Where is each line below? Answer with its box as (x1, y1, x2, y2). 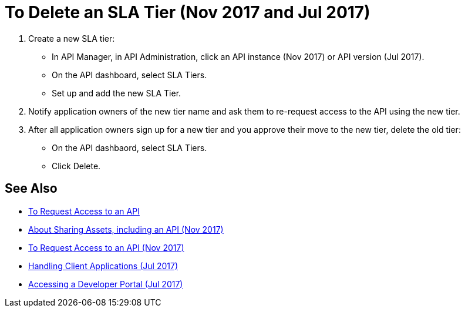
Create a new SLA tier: (28, 33, 115, 43)
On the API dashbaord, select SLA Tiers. (52, 142, 207, 153)
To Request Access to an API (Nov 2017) (28, 242, 184, 253)
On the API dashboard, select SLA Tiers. (52, 69, 207, 80)
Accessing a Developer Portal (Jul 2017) (28, 279, 183, 289)
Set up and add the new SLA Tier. (52, 88, 181, 98)
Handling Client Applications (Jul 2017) (28, 260, 178, 271)
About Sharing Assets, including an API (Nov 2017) (28, 224, 224, 234)
